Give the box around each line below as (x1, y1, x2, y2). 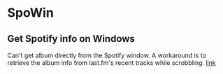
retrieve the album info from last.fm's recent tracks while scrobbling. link (7, 59, 217, 67)
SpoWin (7, 5, 54, 21)
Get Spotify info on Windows (7, 33, 135, 45)
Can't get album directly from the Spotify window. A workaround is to (7, 51, 206, 59)
